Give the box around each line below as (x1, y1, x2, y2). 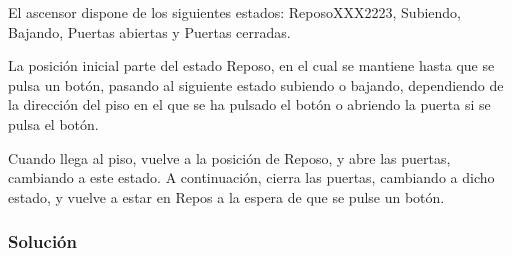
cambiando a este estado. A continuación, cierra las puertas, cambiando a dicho (8, 167, 495, 188)
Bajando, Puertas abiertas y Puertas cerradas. (8, 21, 291, 42)
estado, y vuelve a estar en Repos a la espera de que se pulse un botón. (8, 186, 445, 207)
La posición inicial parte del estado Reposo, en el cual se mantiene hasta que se (8, 55, 495, 76)
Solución (8, 229, 77, 254)
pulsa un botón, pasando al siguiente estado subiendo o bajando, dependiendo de (8, 74, 504, 95)
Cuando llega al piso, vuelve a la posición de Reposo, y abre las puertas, (8, 147, 451, 168)
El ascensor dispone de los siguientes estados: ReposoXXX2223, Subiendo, (8, 2, 461, 22)
